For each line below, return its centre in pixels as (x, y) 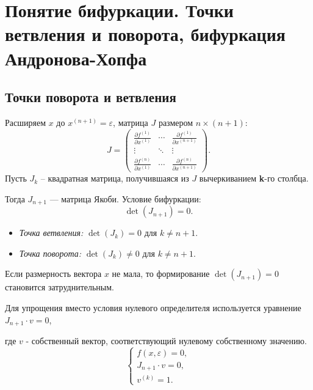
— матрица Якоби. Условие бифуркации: (125, 198)
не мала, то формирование (161, 274)
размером (176, 122)
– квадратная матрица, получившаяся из (115, 178)
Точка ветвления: (51, 233)
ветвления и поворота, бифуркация (146, 34)
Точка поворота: (50, 253)
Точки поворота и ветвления (91, 97)
